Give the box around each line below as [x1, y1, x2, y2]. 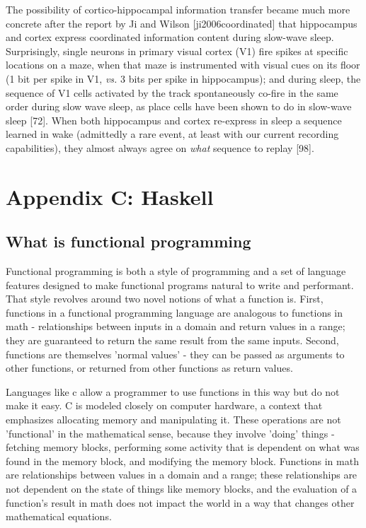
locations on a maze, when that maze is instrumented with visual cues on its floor [6, 57, 360, 72]
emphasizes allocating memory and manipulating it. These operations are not [6, 412, 341, 427]
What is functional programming [6, 230, 251, 252]
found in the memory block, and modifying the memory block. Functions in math [6, 453, 359, 468]
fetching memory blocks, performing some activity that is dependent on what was [6, 440, 360, 454]
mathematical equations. [6, 509, 112, 524]
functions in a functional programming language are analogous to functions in [6, 305, 343, 319]
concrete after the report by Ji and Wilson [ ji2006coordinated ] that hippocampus [6, 16, 358, 30]
